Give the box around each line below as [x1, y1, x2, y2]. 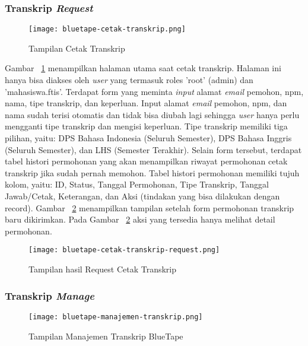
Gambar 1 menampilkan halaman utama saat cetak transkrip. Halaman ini [5, 62, 281, 74]
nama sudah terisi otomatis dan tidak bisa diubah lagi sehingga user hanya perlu [5, 108, 300, 120]
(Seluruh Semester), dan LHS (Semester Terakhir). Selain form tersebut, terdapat [5, 143, 302, 155]
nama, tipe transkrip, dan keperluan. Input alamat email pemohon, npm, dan [5, 97, 287, 109]
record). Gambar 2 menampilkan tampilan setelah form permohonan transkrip [5, 201, 294, 214]
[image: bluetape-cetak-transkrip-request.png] [28, 246, 220, 255]
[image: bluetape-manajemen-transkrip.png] [28, 312, 203, 321]
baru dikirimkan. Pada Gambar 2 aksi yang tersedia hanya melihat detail [5, 213, 275, 226]
